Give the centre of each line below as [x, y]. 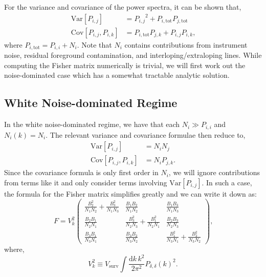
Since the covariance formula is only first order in [81, 172]
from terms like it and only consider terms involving [86, 182]
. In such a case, [227, 182]
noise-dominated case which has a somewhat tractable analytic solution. [117, 75]
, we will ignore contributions [214, 172]
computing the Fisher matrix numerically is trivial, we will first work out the [125, 65]
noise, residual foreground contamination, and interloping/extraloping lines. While [133, 55]
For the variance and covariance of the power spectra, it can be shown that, [123, 7]
